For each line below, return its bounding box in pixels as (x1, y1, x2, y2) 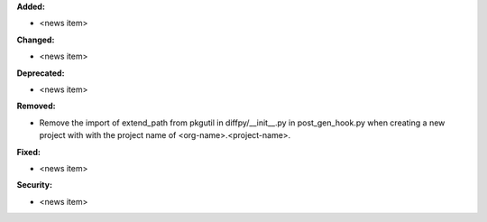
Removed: (16, 100, 56, 112)
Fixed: (16, 146, 41, 157)
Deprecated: (16, 68, 65, 79)
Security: (16, 180, 53, 190)
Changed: (16, 34, 55, 45)
